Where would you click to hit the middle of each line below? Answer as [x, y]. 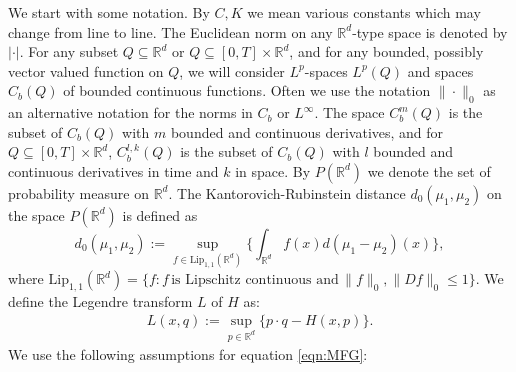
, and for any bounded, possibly [386, 51]
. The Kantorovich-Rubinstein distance [287, 192]
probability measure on [78, 192]
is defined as [160, 214]
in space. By [273, 170]
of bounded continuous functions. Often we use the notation [247, 90]
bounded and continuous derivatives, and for [307, 131]
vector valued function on [86, 70]
